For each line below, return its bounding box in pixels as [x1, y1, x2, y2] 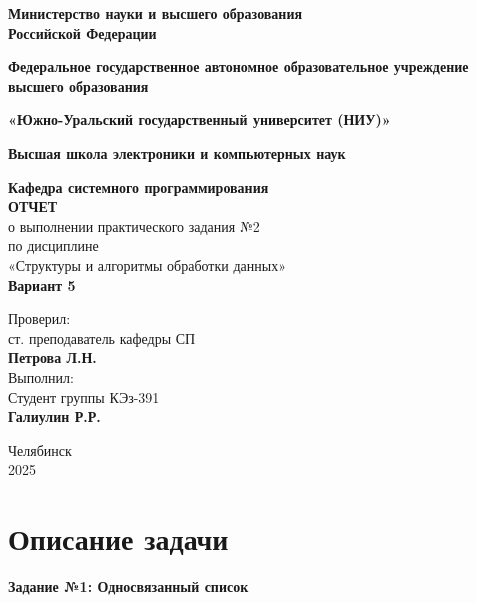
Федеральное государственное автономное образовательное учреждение [8, 56, 469, 77]
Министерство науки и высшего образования [8, 3, 303, 23]
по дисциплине [8, 235, 99, 256]
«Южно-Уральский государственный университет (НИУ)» [8, 109, 391, 130]
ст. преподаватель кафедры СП [8, 327, 196, 348]
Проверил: [8, 308, 71, 329]
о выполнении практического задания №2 [8, 215, 260, 236]
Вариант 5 [8, 274, 76, 295]
